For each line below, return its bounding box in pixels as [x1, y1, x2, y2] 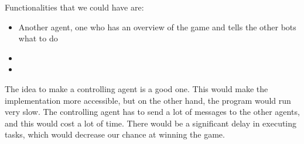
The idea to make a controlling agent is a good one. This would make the [5, 82, 268, 94]
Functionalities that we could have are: [5, 1, 144, 13]
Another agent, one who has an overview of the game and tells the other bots [18, 20, 296, 33]
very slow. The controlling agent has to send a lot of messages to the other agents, [5, 106, 300, 118]
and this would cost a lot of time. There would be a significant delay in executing [5, 117, 297, 129]
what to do [18, 32, 58, 44]
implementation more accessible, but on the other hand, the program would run [5, 94, 291, 106]
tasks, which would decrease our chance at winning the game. [5, 128, 225, 141]
